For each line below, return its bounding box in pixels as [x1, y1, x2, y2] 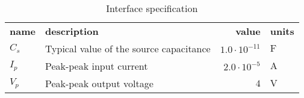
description [45, 24, 99, 38]
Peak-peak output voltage [45, 76, 154, 90]
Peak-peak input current [45, 59, 148, 73]
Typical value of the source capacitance [45, 41, 211, 55]
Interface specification [106, 1, 198, 15]
